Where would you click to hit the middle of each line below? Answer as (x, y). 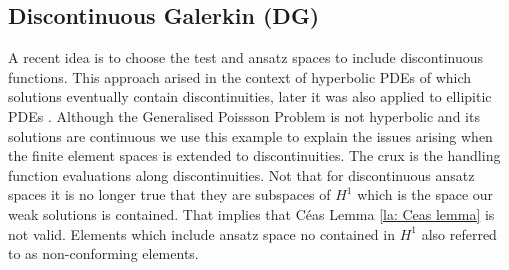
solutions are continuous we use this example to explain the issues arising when (250, 135)
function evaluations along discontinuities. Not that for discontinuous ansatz (241, 174)
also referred (459, 233)
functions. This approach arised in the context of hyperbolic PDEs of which (240, 76)
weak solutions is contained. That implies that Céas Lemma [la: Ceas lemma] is (251, 213)
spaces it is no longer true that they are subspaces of (169, 194)
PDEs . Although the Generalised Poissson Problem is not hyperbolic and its (244, 115)
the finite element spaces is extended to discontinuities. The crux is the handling (254, 155)
